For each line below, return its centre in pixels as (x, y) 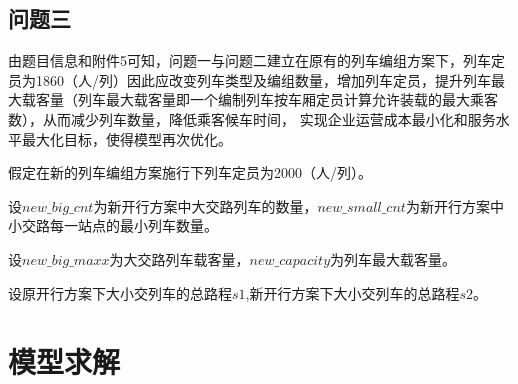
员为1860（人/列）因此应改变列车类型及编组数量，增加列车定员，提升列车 (249, 79)
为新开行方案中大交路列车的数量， (205, 205)
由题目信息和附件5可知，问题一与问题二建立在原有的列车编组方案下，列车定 (256, 60)
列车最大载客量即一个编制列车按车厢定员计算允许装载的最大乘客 (287, 99)
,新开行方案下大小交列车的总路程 (352, 292)
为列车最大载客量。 (393, 258)
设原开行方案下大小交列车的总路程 (120, 292)
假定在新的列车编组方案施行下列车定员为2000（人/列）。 (190, 172)
